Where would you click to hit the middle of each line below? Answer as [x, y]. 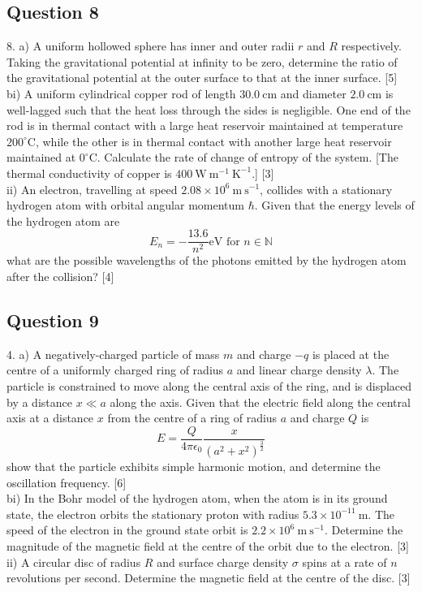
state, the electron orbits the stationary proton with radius [153, 514]
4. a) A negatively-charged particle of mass [113, 354]
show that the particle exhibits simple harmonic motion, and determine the [194, 467]
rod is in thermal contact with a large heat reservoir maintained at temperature [205, 125]
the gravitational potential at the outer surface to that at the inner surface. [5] [202, 78]
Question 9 [53, 320]
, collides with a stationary [326, 189]
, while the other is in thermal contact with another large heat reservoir [213, 141]
